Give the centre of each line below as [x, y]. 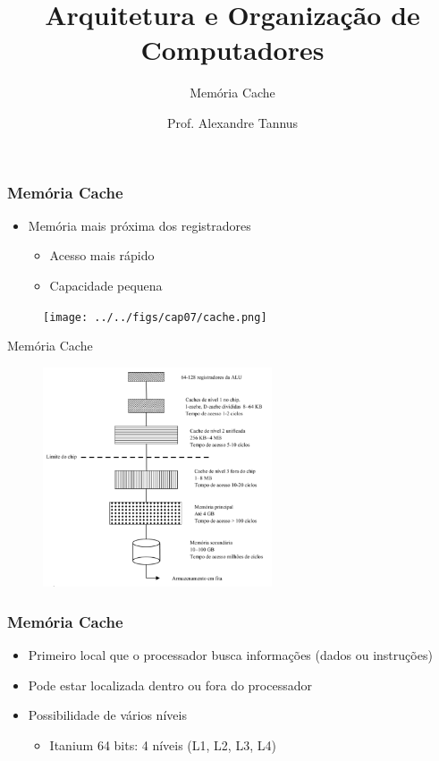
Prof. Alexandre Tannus [232, 122]
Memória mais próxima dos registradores [139, 225]
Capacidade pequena [106, 285]
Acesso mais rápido [102, 255]
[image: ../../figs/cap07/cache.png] [155, 317]
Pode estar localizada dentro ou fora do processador [170, 685]
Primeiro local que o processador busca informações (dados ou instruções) [230, 655]
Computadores [232, 50]
